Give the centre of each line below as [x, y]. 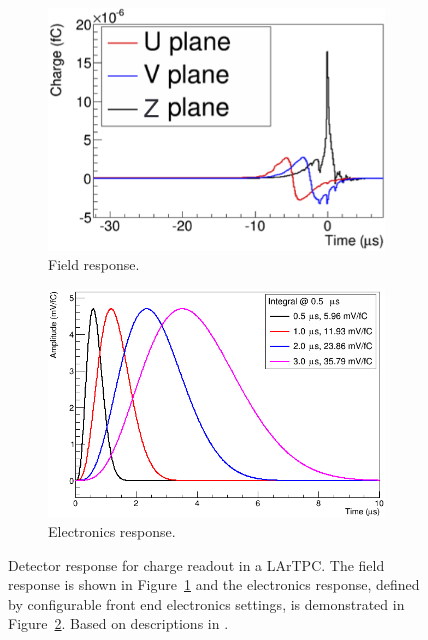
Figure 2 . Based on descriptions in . [118, 623]
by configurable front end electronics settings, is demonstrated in [206, 603]
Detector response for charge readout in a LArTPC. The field [196, 564]
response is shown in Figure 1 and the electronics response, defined [214, 584]
